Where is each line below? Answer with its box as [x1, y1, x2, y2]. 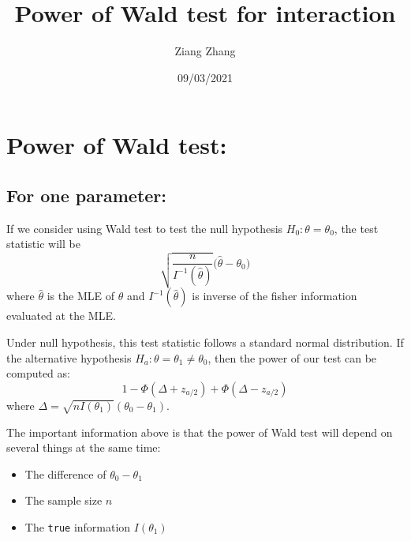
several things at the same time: [6, 439, 161, 456]
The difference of [24, 465, 106, 482]
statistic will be [6, 235, 80, 252]
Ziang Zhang [174, 43, 236, 59]
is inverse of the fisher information [192, 287, 357, 304]
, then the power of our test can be [207, 349, 377, 366]
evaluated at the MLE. [6, 307, 116, 324]
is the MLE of [47, 287, 114, 304]
